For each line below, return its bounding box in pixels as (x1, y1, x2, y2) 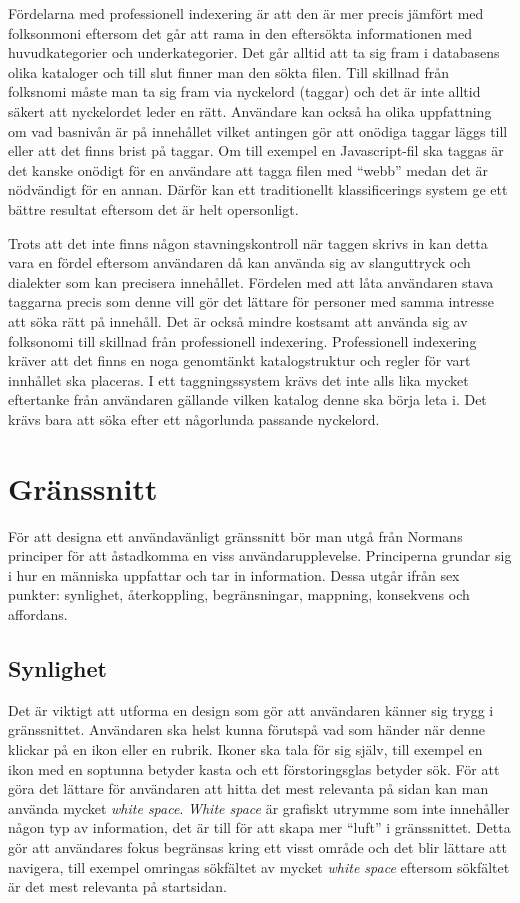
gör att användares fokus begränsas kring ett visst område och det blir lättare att (8, 836, 507, 857)
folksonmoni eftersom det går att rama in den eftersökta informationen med (8, 22, 472, 43)
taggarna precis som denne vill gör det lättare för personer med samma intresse (8, 291, 495, 312)
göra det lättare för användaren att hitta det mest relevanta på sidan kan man (8, 778, 489, 799)
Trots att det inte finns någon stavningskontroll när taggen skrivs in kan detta (8, 232, 488, 253)
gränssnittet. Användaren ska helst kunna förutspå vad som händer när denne (8, 719, 486, 740)
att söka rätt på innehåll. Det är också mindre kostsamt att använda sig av (8, 310, 468, 331)
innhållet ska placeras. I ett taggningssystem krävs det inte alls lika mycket (8, 369, 469, 390)
